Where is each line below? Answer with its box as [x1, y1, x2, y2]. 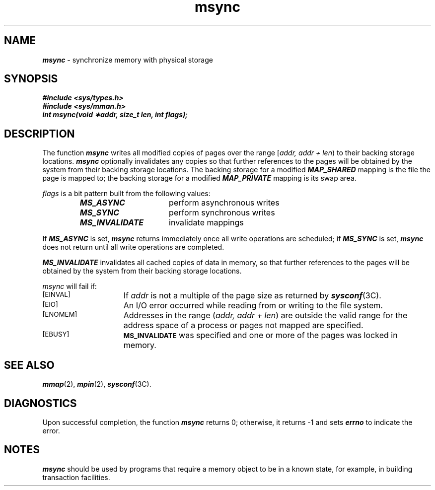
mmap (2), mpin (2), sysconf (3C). [42, 380, 151, 389]
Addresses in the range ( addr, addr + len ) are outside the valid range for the [123, 310, 408, 321]
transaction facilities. [42, 473, 110, 482]
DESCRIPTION [4, 127, 75, 140]
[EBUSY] [42, 330, 70, 339]
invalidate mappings [169, 217, 244, 228]
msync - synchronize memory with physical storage [42, 55, 213, 64]
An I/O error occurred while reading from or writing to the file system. [123, 300, 383, 311]
